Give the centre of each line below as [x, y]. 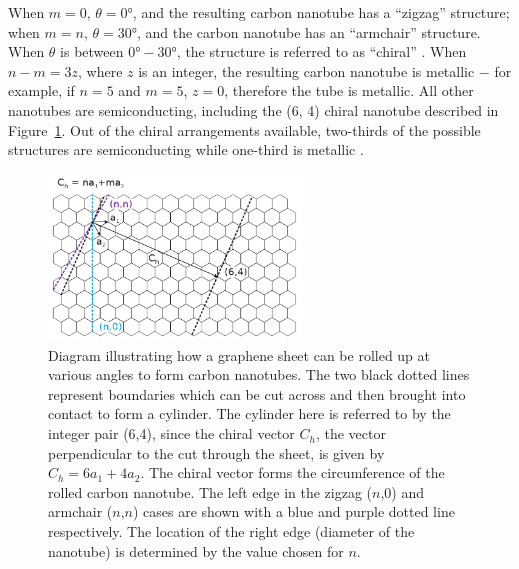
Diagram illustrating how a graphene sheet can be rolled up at [239, 354]
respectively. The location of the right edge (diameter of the [231, 531]
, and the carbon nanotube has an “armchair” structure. [308, 31]
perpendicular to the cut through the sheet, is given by [216, 452]
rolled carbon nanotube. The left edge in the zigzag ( [210, 491]
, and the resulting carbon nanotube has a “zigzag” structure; [321, 12]
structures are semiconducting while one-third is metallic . [186, 149]
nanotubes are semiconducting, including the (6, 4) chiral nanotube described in [253, 109]
